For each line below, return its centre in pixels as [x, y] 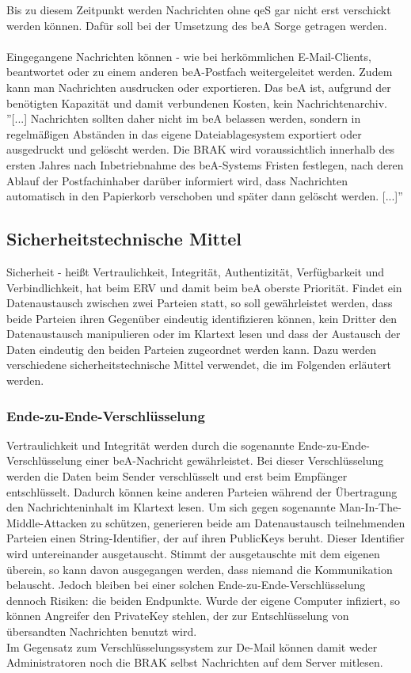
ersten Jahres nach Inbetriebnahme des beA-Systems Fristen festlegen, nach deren [205, 164]
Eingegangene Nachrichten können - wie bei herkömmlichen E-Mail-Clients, [189, 56]
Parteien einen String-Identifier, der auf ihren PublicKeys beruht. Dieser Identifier [205, 538]
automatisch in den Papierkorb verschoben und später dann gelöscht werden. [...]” [205, 196]
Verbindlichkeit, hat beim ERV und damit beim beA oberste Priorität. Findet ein [204, 287]
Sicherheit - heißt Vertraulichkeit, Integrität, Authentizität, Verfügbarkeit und [196, 271]
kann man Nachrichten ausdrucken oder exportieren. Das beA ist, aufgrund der [199, 87]
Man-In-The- [370, 507]
